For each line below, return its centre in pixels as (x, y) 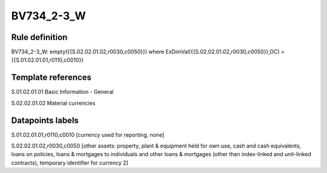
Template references (51, 78)
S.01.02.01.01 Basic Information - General (62, 92)
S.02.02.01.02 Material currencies (53, 103)
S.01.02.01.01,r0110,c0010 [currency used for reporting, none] (88, 135)
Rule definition (39, 37)
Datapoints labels (45, 120)
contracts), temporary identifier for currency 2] (70, 163)
